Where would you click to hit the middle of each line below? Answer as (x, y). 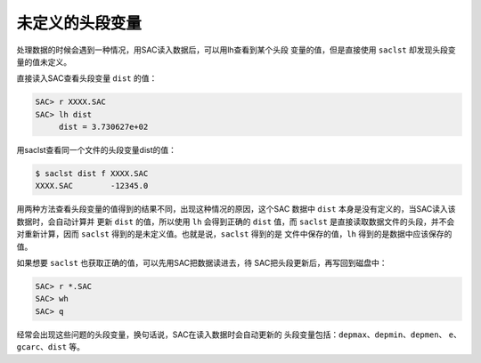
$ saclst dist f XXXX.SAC (92, 174)
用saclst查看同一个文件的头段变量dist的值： (97, 150)
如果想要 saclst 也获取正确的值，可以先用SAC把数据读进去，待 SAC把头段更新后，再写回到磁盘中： (202, 263)
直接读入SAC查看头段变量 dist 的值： (87, 78)
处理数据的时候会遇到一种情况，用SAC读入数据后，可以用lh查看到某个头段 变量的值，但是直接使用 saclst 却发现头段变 (236, 50)
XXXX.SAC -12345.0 (92, 186)
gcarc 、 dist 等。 (50, 347)
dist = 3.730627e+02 (103, 127)
